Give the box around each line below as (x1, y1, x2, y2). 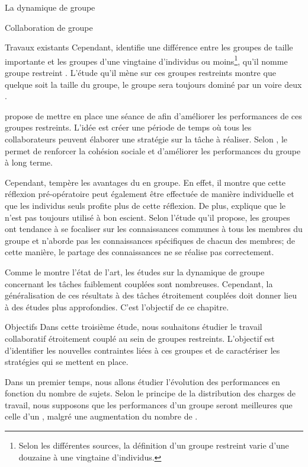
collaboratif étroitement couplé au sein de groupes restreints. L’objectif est (5, 332, 275, 344)
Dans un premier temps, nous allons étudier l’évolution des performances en (5, 375, 280, 387)
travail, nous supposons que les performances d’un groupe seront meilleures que (5, 398, 293, 411)
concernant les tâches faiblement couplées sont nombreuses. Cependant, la (5, 277, 273, 290)
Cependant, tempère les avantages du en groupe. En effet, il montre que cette (5, 176, 286, 188)
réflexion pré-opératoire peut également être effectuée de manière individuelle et (5, 188, 294, 200)
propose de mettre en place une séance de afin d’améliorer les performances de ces (5, 109, 302, 122)
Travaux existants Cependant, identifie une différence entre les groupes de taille (5, 41, 293, 53)
